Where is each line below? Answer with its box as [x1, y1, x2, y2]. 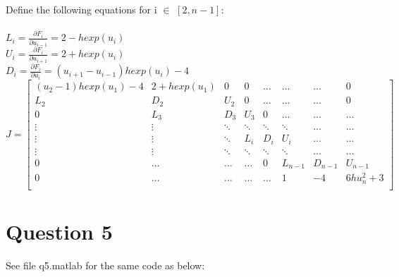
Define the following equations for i [6, 2, 157, 16]
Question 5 [6, 216, 113, 245]
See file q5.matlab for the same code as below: [6, 257, 205, 272]
